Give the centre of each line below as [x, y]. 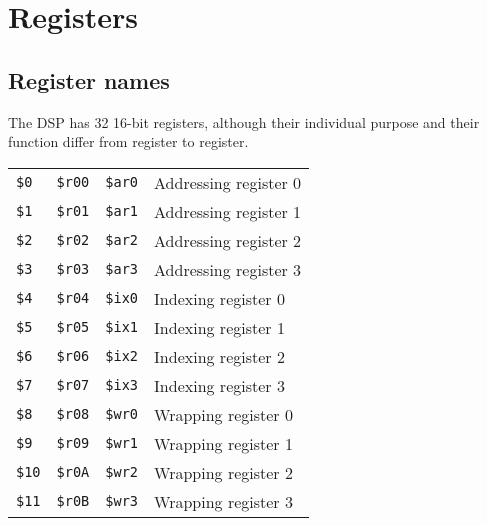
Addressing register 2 [228, 240]
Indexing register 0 [219, 298]
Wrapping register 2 [223, 472]
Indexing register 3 [219, 385]
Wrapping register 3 [223, 501]
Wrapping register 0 [223, 414]
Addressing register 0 [228, 182]
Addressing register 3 [228, 269]
